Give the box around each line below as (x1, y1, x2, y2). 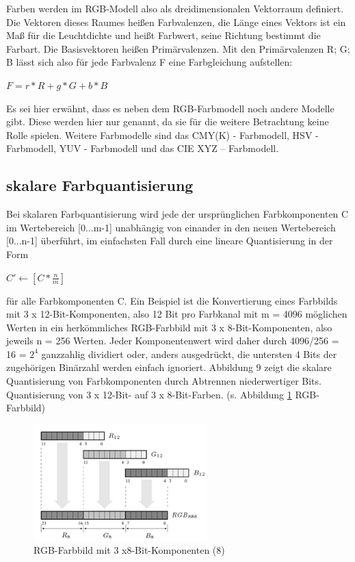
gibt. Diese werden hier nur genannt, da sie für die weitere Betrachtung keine (6, 114, 329, 129)
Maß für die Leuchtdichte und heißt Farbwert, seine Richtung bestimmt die (6, 28, 321, 42)
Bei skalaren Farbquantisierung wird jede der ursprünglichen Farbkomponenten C (6, 207, 349, 221)
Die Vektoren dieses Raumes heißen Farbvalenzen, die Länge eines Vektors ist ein (6, 14, 346, 29)
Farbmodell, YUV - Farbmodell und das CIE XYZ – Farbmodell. (6, 141, 279, 155)
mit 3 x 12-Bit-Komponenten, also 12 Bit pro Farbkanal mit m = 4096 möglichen (6, 307, 347, 321)
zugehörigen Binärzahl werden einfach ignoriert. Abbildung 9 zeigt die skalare (6, 360, 332, 374)
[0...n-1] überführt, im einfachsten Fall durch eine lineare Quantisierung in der (6, 233, 333, 248)
